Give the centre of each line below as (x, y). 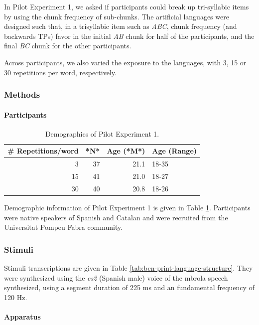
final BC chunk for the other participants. (68, 46)
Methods (22, 94)
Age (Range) (175, 151)
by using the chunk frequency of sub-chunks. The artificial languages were (117, 16)
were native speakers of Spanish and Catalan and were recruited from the (116, 217)
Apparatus (22, 316)
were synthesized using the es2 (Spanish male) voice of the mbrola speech (116, 277)
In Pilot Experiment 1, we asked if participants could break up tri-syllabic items (127, 6)
